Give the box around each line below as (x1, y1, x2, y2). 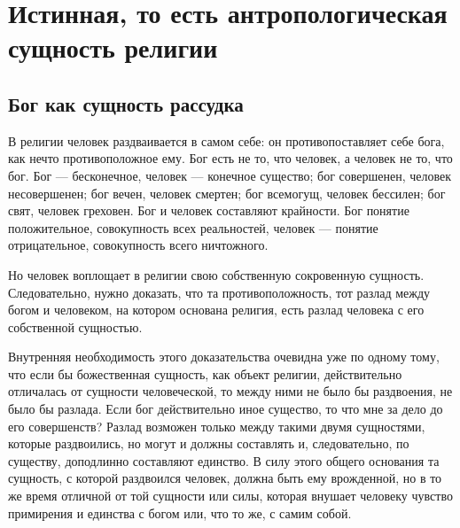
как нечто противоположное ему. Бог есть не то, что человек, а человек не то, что (8, 149, 453, 167)
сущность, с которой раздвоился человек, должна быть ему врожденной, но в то (8, 469, 442, 487)
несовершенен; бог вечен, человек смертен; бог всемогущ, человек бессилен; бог (8, 183, 446, 202)
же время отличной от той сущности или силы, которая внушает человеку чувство (8, 486, 453, 505)
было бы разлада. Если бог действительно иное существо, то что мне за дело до (8, 400, 443, 418)
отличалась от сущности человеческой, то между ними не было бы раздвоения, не (8, 382, 453, 400)
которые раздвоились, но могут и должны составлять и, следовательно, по (8, 434, 409, 453)
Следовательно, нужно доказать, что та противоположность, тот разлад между (8, 283, 431, 301)
